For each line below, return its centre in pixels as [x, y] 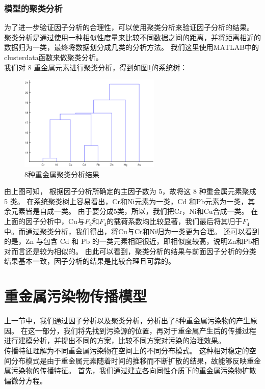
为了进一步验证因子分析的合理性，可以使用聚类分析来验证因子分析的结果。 [129, 27]
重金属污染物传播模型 [76, 296]
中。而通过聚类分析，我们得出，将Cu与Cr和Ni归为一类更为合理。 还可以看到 [132, 231]
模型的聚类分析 [33, 8]
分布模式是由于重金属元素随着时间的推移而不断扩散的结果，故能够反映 [129, 360]
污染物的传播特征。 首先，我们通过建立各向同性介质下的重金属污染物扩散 [134, 370]
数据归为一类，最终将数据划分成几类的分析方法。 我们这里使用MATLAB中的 [132, 47]
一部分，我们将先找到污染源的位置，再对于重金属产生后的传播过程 [145, 330]
